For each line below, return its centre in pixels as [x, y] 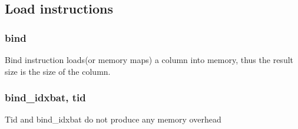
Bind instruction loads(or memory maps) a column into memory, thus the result [149, 59]
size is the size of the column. [58, 71]
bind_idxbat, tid [45, 97]
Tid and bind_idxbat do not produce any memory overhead [113, 119]
